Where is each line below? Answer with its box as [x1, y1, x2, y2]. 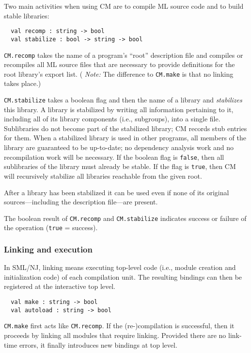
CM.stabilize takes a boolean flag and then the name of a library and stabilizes [4, 95, 242, 104]
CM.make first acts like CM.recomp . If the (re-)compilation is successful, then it [4, 320, 235, 331]
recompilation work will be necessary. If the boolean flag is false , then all [4, 151, 224, 162]
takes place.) [4, 78, 41, 88]
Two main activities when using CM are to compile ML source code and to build [4, 1, 244, 11]
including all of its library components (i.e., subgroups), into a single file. [4, 114, 220, 124]
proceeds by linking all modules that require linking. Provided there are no [4, 330, 226, 340]
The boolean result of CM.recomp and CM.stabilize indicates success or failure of [4, 213, 247, 223]
